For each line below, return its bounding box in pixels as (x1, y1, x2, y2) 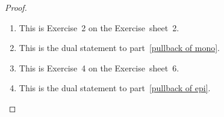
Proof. (5, 1, 27, 13)
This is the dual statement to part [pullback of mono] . (19, 41, 220, 54)
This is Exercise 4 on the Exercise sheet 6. (19, 61, 179, 74)
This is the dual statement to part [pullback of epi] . (19, 82, 211, 94)
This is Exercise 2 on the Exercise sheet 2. (19, 21, 179, 34)
